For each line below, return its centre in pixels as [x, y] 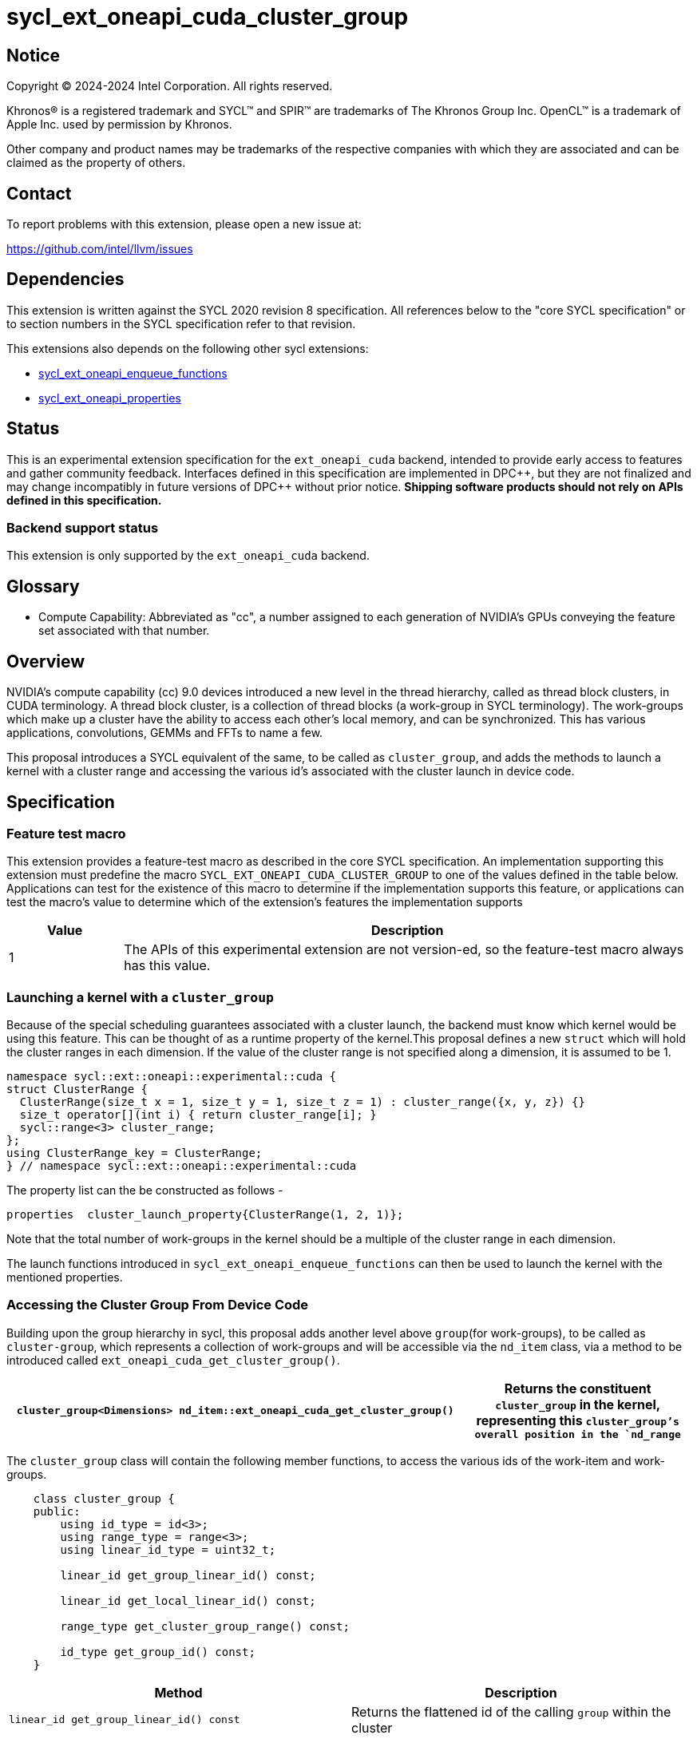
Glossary [43, 586]
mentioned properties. [65, 1278]
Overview [46, 661]
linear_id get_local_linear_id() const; [188, 1600]
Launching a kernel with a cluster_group [140, 997]
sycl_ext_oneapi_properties [110, 398]
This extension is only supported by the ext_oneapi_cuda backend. [188, 556]
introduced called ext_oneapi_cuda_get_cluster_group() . [173, 1360]
